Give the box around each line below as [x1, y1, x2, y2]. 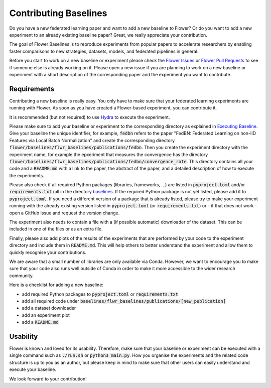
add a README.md [22, 319, 59, 325]
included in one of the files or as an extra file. [9, 226, 103, 232]
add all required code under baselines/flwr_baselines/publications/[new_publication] [22, 298, 226, 304]
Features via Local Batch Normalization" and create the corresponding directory [9, 137, 175, 143]
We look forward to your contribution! [9, 375, 87, 381]
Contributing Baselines [9, 8, 107, 19]
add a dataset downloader [22, 305, 76, 311]
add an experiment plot [22, 312, 70, 318]
